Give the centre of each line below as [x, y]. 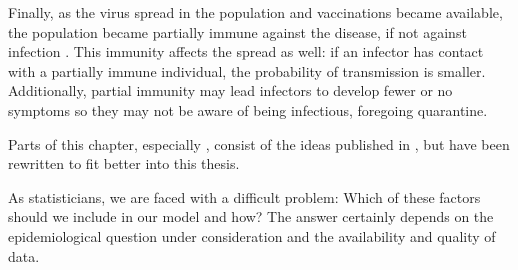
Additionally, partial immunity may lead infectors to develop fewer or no [230, 90]
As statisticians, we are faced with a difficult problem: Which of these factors [244, 196]
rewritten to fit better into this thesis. [124, 163]
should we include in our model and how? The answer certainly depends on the [251, 216]
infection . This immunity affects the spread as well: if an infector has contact [246, 51]
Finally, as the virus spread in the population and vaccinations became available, [255, 12]
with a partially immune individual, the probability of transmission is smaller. [247, 70]
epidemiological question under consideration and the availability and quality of [252, 235]
